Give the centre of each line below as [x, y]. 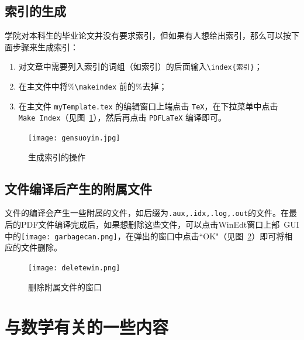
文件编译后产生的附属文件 [78, 188]
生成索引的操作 [57, 157]
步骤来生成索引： [45, 47]
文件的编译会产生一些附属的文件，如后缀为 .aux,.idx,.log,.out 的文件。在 [147, 213]
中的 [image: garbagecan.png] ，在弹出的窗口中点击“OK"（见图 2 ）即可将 [145, 236]
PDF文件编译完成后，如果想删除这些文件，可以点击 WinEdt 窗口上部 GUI [160, 224]
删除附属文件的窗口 [65, 286]
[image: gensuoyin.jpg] [74, 138]
